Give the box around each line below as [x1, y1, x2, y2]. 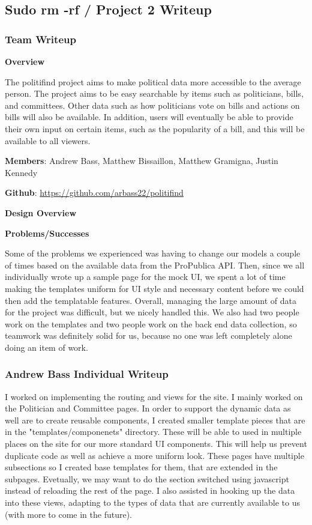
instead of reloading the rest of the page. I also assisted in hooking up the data [5, 484, 295, 497]
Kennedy [5, 166, 38, 178]
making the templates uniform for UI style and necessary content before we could [5, 282, 304, 294]
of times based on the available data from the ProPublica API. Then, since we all [5, 258, 305, 271]
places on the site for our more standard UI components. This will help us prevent [5, 437, 307, 450]
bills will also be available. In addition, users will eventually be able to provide [5, 111, 293, 123]
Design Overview [5, 206, 77, 219]
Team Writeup [5, 31, 76, 46]
